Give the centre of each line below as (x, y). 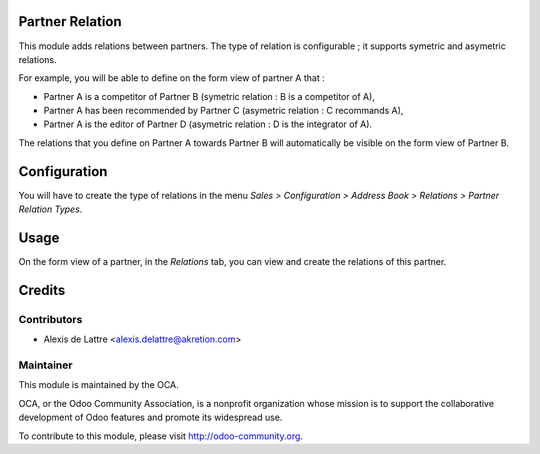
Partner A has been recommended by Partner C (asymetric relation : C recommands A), (223, 111)
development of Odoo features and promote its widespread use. (150, 417)
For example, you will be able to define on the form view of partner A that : (171, 78)
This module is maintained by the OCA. (98, 385)
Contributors (50, 319)
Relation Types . (50, 209)
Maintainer (45, 365)
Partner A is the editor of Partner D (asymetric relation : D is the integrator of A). (208, 124)
